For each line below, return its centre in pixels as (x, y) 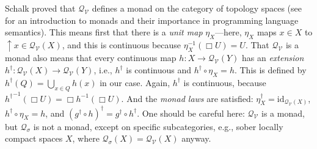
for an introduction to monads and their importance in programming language (152, 20)
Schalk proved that (40, 8)
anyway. (196, 138)
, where (86, 138)
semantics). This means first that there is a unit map (104, 32)
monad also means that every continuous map (91, 58)
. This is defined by (270, 70)
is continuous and (159, 70)
